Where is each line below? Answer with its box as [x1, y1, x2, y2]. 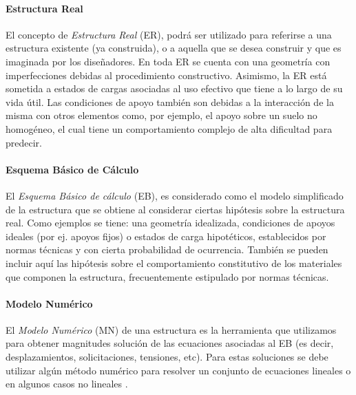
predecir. [6, 135, 42, 149]
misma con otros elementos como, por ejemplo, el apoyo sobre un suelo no [6, 108, 317, 122]
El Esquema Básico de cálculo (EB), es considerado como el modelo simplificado [6, 188, 344, 202]
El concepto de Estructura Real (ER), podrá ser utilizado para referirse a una [6, 27, 332, 41]
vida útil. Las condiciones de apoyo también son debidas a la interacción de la [6, 94, 334, 109]
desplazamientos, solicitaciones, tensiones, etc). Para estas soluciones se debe [6, 350, 328, 364]
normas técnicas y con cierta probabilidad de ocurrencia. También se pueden [6, 242, 328, 257]
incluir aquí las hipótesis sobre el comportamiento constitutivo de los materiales [6, 255, 342, 270]
